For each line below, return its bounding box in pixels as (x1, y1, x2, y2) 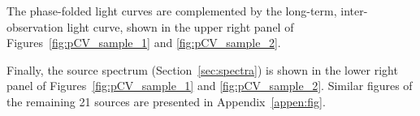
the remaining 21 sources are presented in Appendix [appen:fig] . (6, 92, 326, 110)
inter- (340, 2, 368, 19)
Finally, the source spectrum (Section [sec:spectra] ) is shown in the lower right (6, 61, 398, 78)
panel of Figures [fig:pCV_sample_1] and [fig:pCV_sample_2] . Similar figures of (6, 77, 413, 94)
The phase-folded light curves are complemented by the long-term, (6, 2, 337, 19)
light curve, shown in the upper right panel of (67, 18, 294, 35)
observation (6, 18, 63, 35)
